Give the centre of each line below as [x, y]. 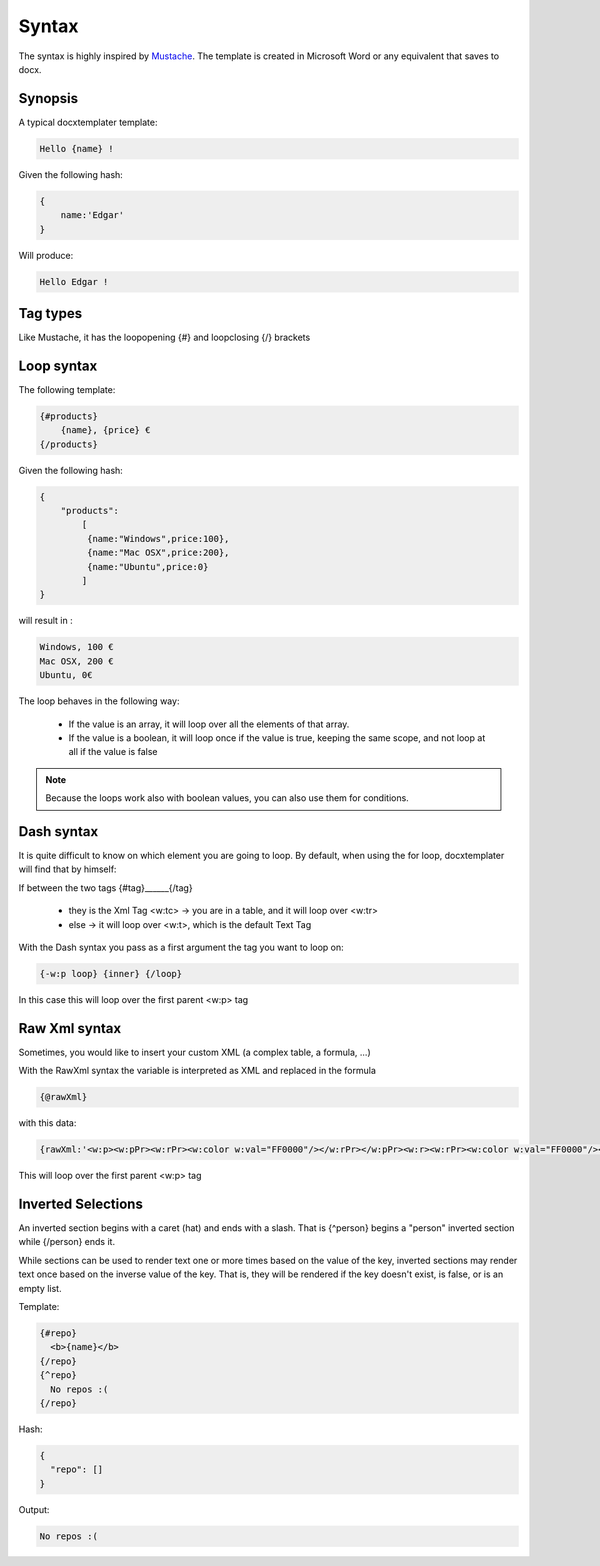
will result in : [46, 621]
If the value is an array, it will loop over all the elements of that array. [209, 724]
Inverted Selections [81, 1203]
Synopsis [48, 98]
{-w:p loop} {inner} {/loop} [111, 973]
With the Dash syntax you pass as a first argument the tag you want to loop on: [181, 947]
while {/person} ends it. [66, 1242]
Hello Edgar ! [74, 281]
